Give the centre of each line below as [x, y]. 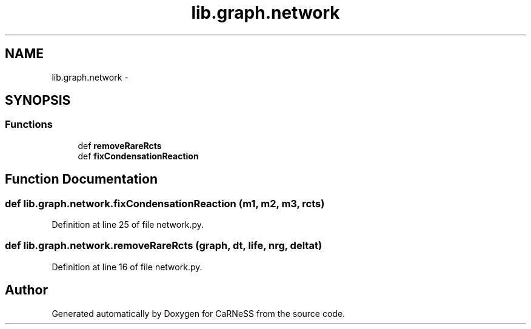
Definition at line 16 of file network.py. [127, 267]
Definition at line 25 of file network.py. [128, 225]
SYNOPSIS [38, 101]
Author [26, 290]
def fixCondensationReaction [138, 156]
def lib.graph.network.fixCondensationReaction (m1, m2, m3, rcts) [165, 203]
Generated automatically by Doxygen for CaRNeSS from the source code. [199, 313]
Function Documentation [81, 179]
